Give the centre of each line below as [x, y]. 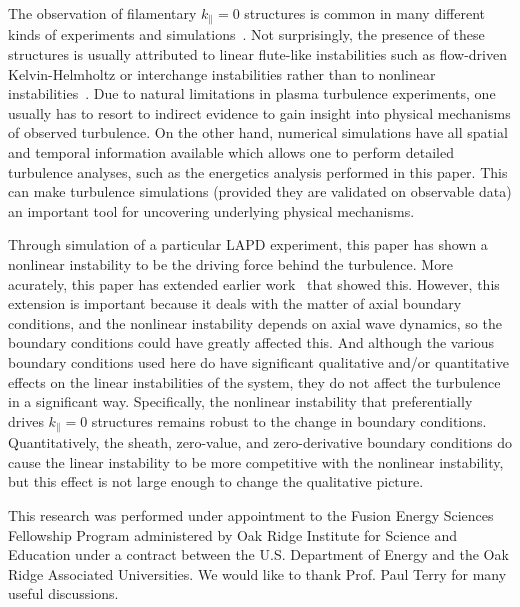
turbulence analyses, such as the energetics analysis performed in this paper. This [258, 171]
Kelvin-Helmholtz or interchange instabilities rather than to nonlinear [222, 73]
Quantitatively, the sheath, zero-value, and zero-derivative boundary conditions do [260, 442]
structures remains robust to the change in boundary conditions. [289, 420]
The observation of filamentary [102, 13]
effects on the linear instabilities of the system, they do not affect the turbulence [254, 381]
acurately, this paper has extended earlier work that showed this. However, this [254, 283]
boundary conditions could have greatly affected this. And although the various [251, 342]
